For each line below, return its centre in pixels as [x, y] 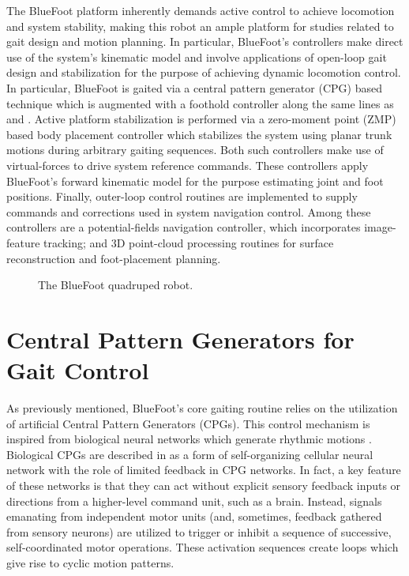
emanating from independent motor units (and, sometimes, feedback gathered [194, 516]
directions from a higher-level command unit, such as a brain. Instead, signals [194, 501]
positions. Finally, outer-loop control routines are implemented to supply [182, 196]
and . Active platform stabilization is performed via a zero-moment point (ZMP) [201, 119]
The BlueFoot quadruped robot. [116, 285]
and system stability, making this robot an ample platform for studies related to [200, 26]
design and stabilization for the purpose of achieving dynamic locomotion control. [204, 72]
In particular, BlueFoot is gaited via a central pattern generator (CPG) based [194, 87]
